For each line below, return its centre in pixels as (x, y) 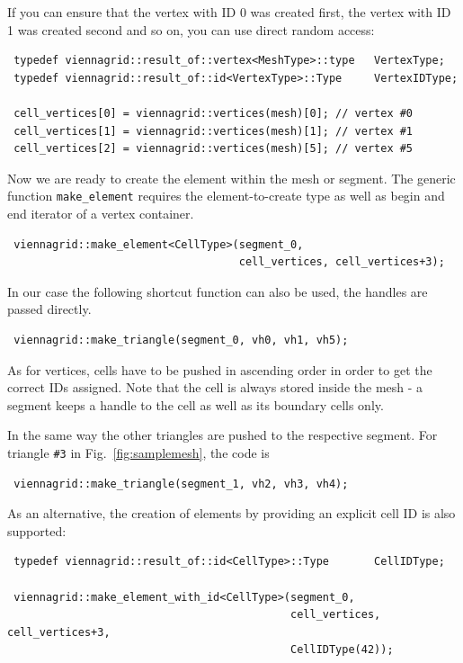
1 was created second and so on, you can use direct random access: (191, 29)
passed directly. (49, 309)
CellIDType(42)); (342, 650)
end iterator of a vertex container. (101, 213)
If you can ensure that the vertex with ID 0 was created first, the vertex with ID (229, 12)
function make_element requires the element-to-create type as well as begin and (226, 196)
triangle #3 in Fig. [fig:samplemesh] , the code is (138, 452)
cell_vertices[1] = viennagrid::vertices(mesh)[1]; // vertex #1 (214, 131)
